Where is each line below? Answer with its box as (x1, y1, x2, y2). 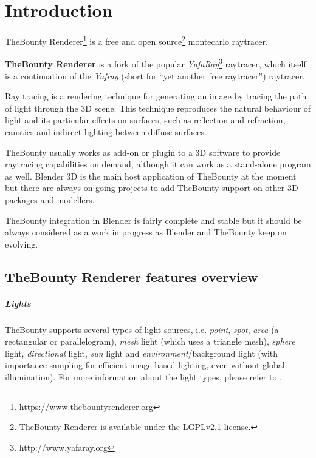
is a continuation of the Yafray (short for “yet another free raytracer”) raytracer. (5, 69, 305, 82)
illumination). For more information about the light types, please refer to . (5, 371, 282, 383)
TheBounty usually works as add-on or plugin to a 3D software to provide (5, 146, 281, 158)
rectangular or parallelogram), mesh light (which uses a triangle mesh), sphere (5, 335, 295, 348)
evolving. (5, 237, 38, 250)
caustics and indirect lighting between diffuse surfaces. (5, 126, 207, 138)
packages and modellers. (5, 193, 95, 206)
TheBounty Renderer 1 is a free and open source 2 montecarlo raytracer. (5, 33, 268, 47)
